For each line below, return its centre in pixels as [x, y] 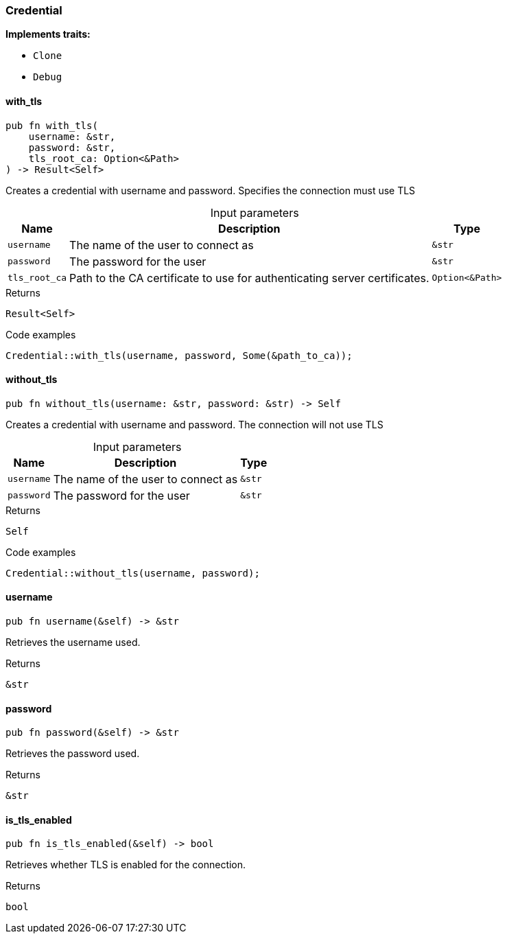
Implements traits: [48, 34]
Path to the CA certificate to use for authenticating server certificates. [249, 278]
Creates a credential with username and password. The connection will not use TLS [194, 424]
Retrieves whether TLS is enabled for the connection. [126, 865]
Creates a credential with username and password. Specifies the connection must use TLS [211, 190]
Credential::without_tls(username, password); [133, 573]
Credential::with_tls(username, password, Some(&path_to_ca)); [179, 355]
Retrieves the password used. [73, 754]
